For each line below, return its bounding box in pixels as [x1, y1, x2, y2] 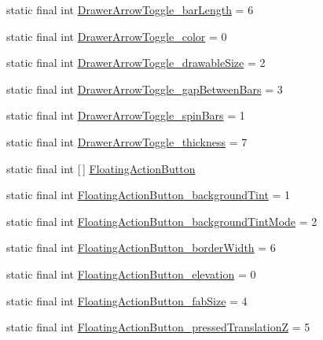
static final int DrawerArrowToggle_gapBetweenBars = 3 [6, 80, 283, 97]
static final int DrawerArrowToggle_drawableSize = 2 [6, 54, 266, 71]
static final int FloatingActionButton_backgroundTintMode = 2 [6, 213, 317, 229]
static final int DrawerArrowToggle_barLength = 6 [6, 2, 254, 17]
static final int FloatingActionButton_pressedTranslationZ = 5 [6, 319, 310, 335]
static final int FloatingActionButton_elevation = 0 [6, 265, 256, 282]
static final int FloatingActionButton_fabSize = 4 [6, 292, 248, 309]
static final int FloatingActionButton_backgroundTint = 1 [6, 187, 291, 203]
